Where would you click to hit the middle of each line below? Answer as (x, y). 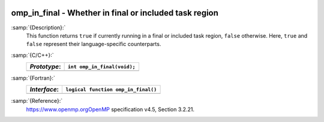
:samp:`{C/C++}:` (32, 55)
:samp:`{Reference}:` (37, 101)
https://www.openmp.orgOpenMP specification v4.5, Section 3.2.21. (110, 109)
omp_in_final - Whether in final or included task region (115, 13)
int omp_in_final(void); (101, 67)
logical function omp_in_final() (111, 89)
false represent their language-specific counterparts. (94, 44)
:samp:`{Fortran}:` (33, 78)
